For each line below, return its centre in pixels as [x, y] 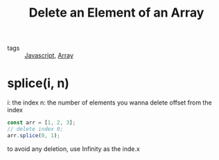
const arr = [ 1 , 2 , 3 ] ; [42, 123]
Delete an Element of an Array [116, 13]
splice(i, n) [38, 83]
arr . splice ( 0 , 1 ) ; [34, 135]
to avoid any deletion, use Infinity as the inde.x [73, 149]
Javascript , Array [49, 55]
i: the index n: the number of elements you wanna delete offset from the [110, 103]
